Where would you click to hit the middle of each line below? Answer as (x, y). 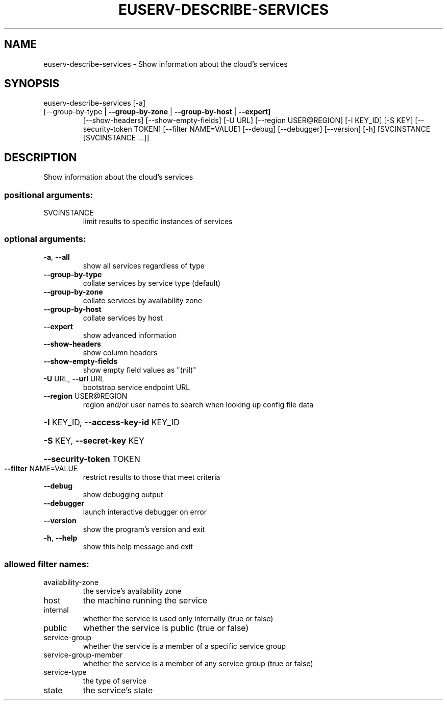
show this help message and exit (138, 546)
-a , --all (57, 257)
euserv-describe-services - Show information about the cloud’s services (166, 64)
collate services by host (123, 318)
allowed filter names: (47, 564)
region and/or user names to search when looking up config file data (198, 404)
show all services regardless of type (144, 265)
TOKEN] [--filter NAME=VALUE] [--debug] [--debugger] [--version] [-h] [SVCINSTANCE (282, 129)
